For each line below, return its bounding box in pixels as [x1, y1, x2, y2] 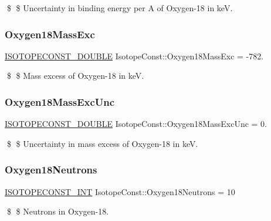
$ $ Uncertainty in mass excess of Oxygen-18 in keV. [6, 137, 198, 149]
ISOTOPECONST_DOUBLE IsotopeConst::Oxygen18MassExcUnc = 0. [5, 118, 267, 130]
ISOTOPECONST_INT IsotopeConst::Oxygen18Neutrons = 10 [5, 185, 235, 197]
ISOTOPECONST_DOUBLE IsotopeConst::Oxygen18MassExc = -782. [5, 49, 264, 62]
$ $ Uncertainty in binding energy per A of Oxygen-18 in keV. [6, 2, 233, 14]
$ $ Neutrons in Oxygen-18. [6, 205, 109, 217]
